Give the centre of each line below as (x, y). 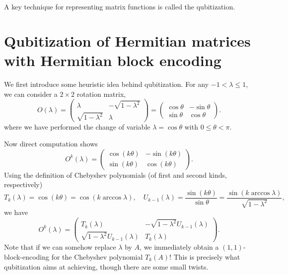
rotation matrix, (101, 94)
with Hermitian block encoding (113, 60)
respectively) (23, 184)
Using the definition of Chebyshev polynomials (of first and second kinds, (115, 174)
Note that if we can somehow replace (60, 247)
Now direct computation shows (51, 143)
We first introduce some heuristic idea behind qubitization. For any (107, 84)
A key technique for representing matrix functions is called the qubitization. (120, 6)
